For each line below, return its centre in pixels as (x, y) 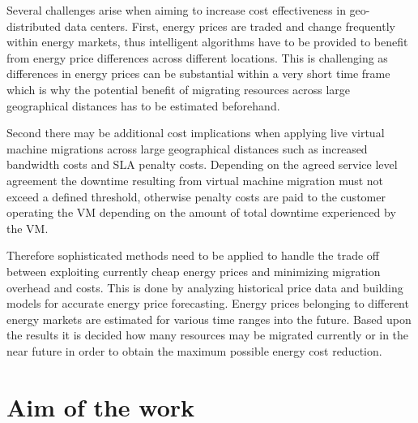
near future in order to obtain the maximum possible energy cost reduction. (194, 350)
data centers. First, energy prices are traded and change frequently (230, 26)
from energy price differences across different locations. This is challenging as (197, 57)
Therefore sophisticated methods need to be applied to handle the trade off (193, 255)
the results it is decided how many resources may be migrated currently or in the (208, 335)
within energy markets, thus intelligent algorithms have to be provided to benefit (207, 42)
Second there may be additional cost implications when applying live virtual (196, 133)
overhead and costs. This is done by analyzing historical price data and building (205, 287)
